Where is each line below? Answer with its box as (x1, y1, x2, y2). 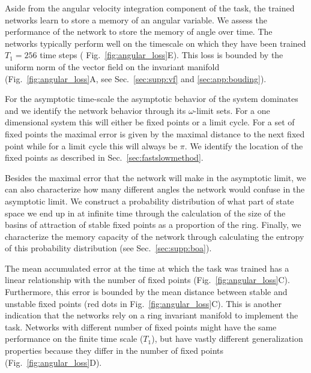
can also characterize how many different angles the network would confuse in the (5, 183, 305, 195)
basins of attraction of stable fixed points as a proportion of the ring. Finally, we (5, 218, 301, 231)
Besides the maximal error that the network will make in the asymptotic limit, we (5, 171, 306, 184)
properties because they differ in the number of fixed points (5, 344, 224, 357)
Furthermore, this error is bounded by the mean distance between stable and (5, 285, 288, 298)
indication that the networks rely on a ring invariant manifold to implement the (5, 309, 298, 321)
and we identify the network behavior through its (5, 104, 186, 116)
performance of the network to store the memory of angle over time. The (5, 25, 273, 38)
